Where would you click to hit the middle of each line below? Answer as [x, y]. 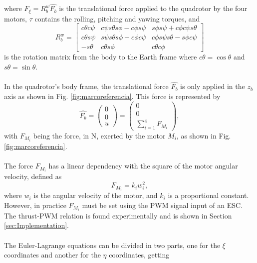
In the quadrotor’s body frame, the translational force [86, 86]
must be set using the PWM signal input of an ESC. [162, 205]
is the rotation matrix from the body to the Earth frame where [101, 57]
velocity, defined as [33, 176]
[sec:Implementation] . [36, 225]
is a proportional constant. [208, 195]
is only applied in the [213, 86]
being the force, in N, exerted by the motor [99, 136]
